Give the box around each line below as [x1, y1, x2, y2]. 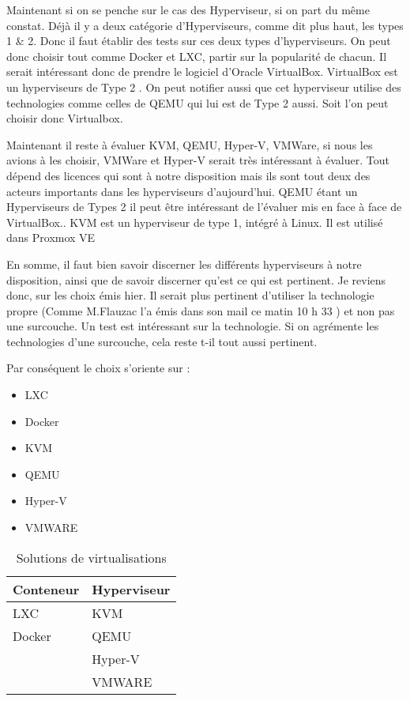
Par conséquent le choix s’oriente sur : [6, 360, 190, 376]
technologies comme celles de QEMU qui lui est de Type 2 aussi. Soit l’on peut [6, 94, 389, 111]
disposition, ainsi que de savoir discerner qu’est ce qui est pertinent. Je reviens [6, 271, 386, 288]
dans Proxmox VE [6, 229, 96, 246]
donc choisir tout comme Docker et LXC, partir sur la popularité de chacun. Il [6, 47, 387, 64]
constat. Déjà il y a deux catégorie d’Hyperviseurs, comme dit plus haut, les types [6, 17, 404, 33]
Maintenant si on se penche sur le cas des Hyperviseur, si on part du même [6, 2, 370, 17]
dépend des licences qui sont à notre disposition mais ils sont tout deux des [6, 167, 371, 183]
